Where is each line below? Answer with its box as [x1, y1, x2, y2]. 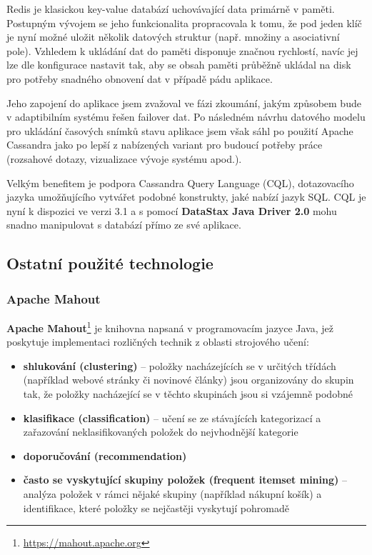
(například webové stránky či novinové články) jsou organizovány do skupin [23, 372, 354, 387]
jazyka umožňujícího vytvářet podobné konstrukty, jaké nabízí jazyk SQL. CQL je [6, 189, 366, 204]
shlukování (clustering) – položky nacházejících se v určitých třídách [23, 358, 336, 373]
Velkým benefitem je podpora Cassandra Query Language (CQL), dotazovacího [6, 175, 354, 190]
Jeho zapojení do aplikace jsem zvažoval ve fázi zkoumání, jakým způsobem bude [6, 95, 361, 110]
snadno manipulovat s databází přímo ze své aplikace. [6, 217, 241, 232]
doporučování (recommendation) [23, 448, 187, 463]
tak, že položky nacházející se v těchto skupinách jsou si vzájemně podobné [23, 386, 353, 401]
